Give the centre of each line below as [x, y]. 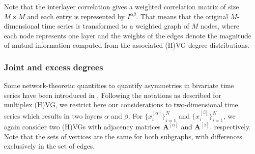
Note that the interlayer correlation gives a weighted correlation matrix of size [122, 6]
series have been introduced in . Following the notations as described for [113, 95]
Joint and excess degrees [54, 67]
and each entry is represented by [76, 16]
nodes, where [220, 26]
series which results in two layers [53, 115]
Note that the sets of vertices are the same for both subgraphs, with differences [123, 136]
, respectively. [230, 127]
